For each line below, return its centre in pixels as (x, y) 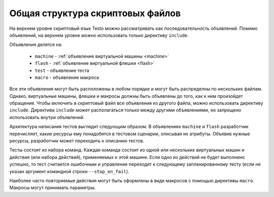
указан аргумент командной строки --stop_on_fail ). (69, 171)
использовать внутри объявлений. (47, 117)
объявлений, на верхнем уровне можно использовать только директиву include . (99, 35)
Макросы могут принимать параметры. (53, 188)
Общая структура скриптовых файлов (95, 13)
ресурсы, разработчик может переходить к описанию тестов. (77, 141)
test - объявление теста (62, 70)
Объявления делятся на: (36, 45)
